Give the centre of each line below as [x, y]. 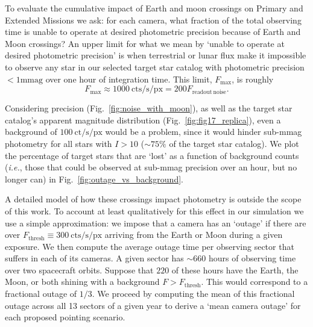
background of [31, 132]
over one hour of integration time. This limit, [129, 79]
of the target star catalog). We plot [234, 143]
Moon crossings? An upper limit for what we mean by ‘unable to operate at [145, 43]
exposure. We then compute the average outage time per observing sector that [150, 246]
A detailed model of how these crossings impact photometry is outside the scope [153, 199]
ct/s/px [88, 133]
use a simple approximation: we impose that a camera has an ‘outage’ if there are [156, 223]
